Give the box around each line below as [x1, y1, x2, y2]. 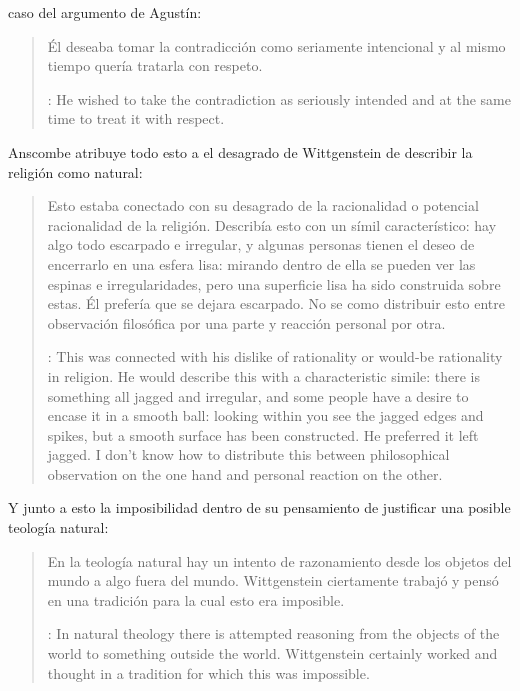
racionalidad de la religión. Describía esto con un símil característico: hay [47, 214, 497, 235]
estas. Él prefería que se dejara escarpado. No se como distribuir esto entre [47, 293, 505, 314]
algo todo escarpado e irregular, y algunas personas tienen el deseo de [47, 234, 475, 255]
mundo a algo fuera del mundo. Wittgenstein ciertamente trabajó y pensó [47, 570, 499, 591]
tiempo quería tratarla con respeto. [47, 55, 263, 76]
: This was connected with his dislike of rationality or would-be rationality [47, 346, 503, 367]
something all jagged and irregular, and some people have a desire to [47, 385, 469, 406]
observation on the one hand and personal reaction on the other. [47, 463, 443, 484]
